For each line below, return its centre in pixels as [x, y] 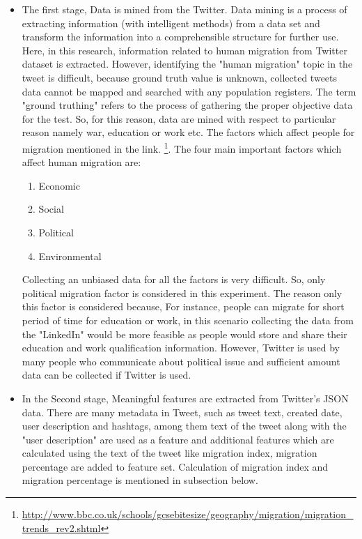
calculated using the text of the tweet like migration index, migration [170, 453]
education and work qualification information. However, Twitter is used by [181, 348]
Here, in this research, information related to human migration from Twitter [184, 50]
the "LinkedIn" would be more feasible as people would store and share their [184, 334]
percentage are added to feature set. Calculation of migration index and [175, 466]
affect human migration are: [81, 162]
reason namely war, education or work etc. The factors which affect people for [188, 132]
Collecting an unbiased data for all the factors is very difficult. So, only [174, 279]
